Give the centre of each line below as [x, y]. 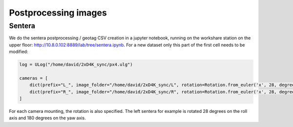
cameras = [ [34, 78]
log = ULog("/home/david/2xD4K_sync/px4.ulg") [76, 65]
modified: [19, 52]
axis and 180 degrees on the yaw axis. [47, 118]
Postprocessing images [58, 13]
